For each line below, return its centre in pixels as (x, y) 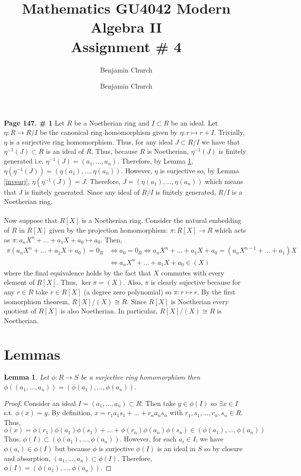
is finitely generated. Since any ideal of (82, 192)
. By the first (216, 291)
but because (73, 449)
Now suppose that (31, 220)
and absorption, (27, 458)
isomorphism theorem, (37, 301)
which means (224, 181)
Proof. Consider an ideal (40, 403)
